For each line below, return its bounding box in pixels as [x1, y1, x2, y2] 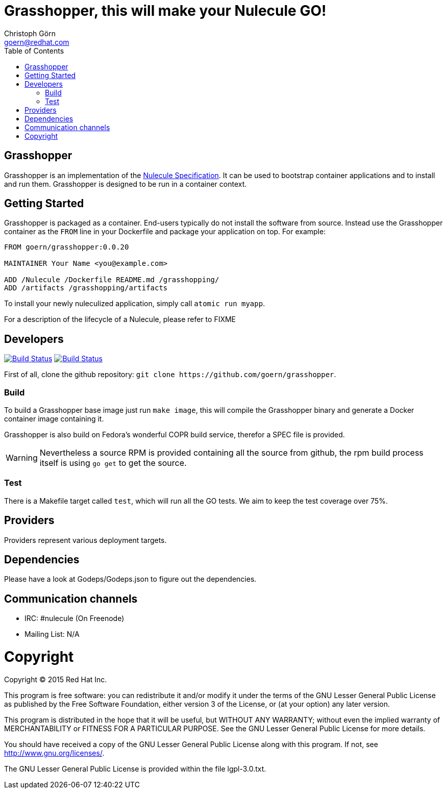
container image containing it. [4, 414, 104, 424]
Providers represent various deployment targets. [4, 535, 167, 544]
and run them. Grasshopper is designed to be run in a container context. [4, 179, 247, 188]
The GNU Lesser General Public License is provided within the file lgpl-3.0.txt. [4, 764, 266, 773]
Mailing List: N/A [24, 630, 80, 639]
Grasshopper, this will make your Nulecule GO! [4, 2, 327, 19]
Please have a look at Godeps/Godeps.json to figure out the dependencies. [4, 575, 257, 584]
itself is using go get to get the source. [39, 458, 187, 468]
